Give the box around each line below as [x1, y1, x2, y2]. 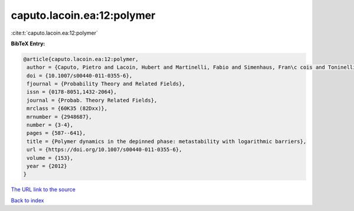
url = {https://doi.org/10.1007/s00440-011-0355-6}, [27, 146, 182, 153]
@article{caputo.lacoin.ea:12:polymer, [23, 56, 139, 62]
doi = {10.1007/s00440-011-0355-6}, [27, 72, 133, 79]
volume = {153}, [27, 155, 74, 161]
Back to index [11, 197, 44, 204]
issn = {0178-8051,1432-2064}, [27, 89, 117, 95]
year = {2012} [27, 163, 67, 169]
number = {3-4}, [27, 122, 74, 129]
